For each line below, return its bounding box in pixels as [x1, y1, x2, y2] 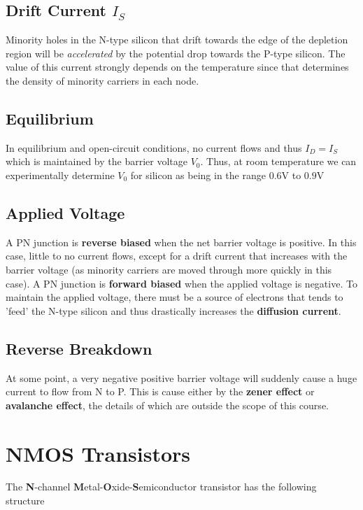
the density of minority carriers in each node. [6, 73, 199, 87]
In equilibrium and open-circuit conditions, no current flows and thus [6, 140, 302, 155]
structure [6, 493, 45, 508]
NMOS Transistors [6, 439, 191, 467]
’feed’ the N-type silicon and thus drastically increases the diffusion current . [6, 303, 341, 318]
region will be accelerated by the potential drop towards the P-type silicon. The [6, 45, 346, 60]
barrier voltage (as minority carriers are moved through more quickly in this [6, 262, 332, 276]
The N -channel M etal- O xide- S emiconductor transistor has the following [6, 479, 317, 494]
